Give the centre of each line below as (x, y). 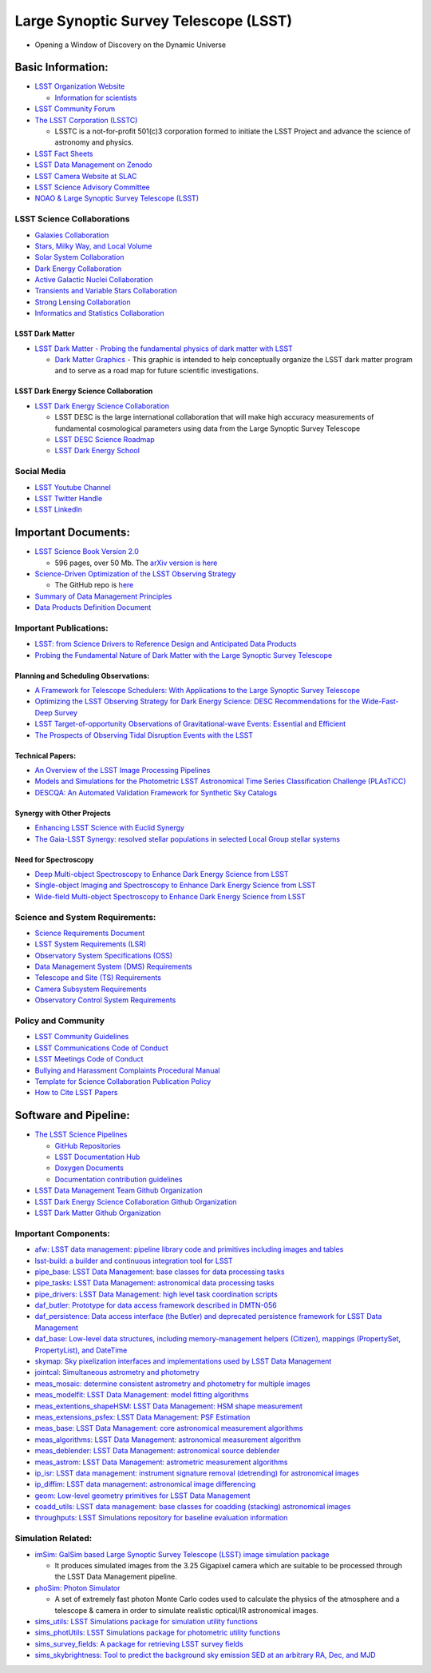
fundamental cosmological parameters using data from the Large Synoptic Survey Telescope (208, 428)
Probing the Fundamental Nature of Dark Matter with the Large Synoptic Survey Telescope (184, 655)
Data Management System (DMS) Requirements (113, 966)
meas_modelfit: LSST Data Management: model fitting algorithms (142, 1395)
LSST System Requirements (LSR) (91, 944)
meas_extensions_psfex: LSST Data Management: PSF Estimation (142, 1417)
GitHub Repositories (88, 1145)
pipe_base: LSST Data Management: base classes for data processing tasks (160, 1272)
